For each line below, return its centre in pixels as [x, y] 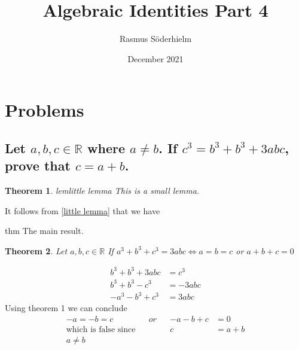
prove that [38, 165]
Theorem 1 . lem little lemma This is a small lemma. [102, 191]
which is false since [101, 329]
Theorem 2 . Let [36, 250]
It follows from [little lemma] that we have [83, 210]
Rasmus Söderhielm [155, 39]
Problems [45, 110]
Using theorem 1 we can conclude [66, 308]
